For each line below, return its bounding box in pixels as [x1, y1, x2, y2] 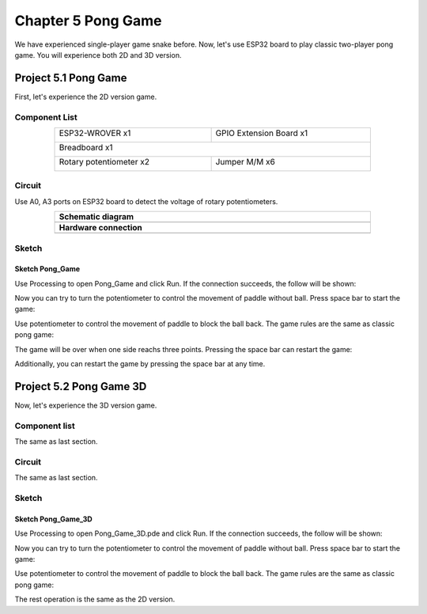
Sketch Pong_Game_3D [14, 514, 93, 524]
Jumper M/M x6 [215, 156, 276, 167]
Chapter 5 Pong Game [14, 12, 162, 29]
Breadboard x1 [59, 142, 114, 153]
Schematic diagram [59, 211, 134, 222]
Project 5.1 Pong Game [14, 71, 127, 85]
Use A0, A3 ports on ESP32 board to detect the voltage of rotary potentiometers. [14, 196, 278, 206]
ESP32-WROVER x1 [59, 127, 131, 138]
